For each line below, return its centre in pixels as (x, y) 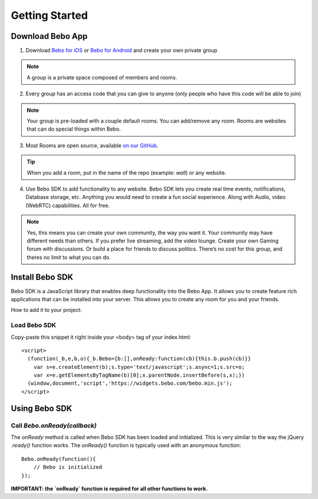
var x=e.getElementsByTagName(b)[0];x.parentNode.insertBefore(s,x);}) (139, 375)
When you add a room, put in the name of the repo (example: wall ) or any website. (127, 172)
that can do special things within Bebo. (74, 129)
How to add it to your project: (46, 310)
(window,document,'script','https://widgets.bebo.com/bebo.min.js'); (130, 383)
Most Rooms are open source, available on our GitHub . (92, 145)
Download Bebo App (49, 36)
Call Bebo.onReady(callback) (54, 425)
